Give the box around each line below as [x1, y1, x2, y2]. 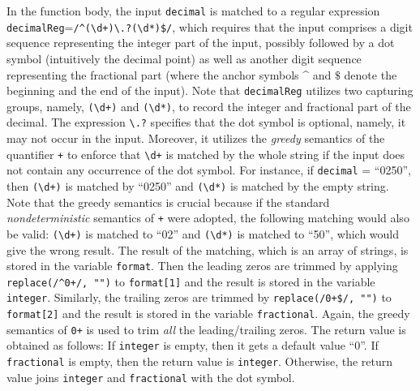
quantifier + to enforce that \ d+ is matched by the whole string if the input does [6, 145, 405, 162]
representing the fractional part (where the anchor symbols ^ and [6, 66, 332, 83]
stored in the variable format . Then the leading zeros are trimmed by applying [6, 257, 398, 274]
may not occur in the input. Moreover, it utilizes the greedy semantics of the [6, 130, 385, 147]
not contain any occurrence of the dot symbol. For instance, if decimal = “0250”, [6, 161, 411, 178]
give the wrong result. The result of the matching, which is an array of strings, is [6, 241, 409, 258]
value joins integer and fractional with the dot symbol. [6, 368, 295, 385]
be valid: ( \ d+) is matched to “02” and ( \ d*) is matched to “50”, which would [6, 225, 399, 242]
